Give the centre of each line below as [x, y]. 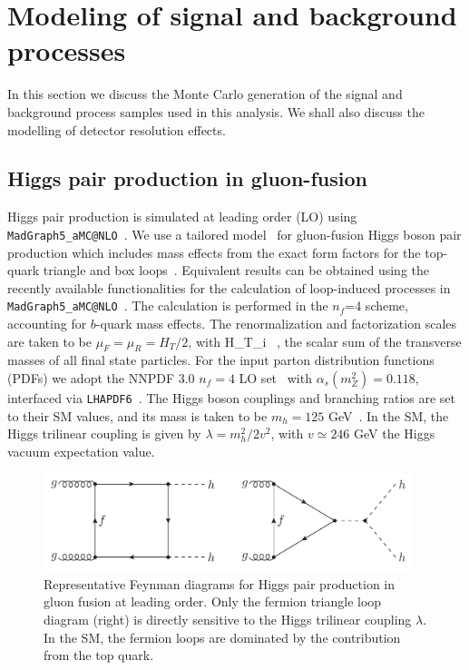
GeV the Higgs [395, 434]
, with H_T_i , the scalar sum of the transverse [325, 341]
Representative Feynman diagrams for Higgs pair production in [220, 583]
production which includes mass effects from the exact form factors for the [214, 252]
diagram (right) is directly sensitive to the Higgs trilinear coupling [228, 619]
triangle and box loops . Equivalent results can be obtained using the [236, 270]
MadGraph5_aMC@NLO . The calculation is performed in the [168, 305]
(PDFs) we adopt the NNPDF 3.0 [101, 377]
